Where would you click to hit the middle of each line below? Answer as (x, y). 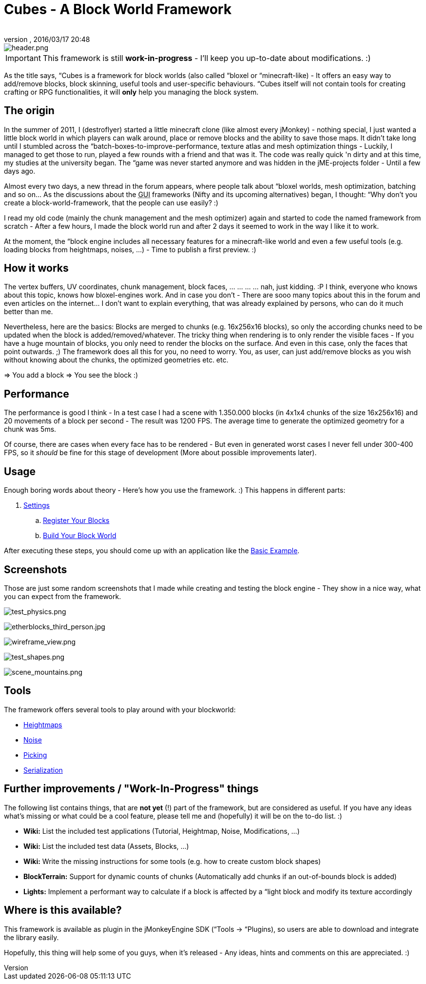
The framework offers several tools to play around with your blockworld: (120, 709)
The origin (29, 111)
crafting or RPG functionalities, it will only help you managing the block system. (131, 92)
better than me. (29, 312)
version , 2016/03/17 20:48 (47, 39)
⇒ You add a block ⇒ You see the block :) (71, 375)
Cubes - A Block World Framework (118, 9)
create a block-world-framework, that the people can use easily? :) (111, 202)
